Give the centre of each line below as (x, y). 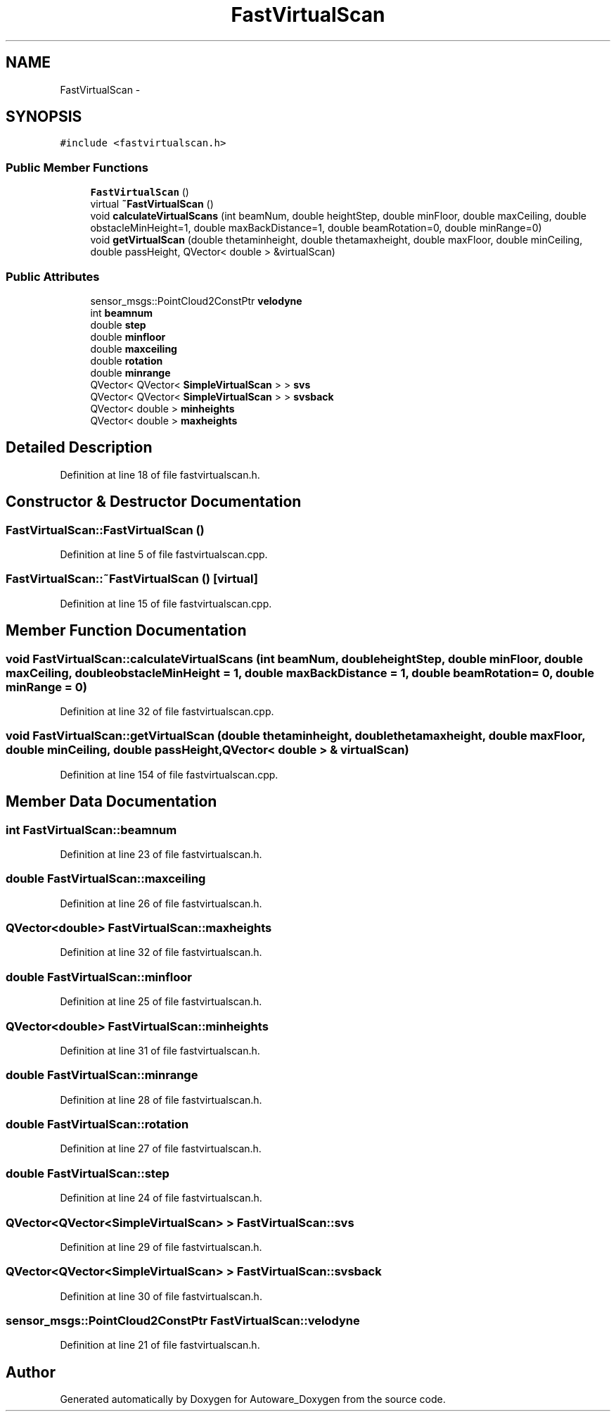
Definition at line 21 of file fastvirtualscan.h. (160, 1345)
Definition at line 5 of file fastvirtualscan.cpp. (164, 554)
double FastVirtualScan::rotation (97, 1125)
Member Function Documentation (126, 631)
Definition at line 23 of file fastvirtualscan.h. (161, 854)
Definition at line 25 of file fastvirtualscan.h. (161, 1002)
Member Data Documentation (111, 802)
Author (31, 1372)
